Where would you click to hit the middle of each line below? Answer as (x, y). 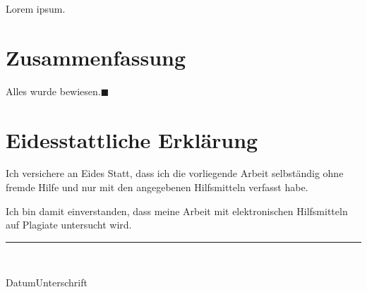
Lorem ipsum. (36, 8)
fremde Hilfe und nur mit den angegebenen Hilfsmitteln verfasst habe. (157, 187)
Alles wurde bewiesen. (53, 91)
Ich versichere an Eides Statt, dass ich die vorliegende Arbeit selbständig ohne (175, 173)
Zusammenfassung (96, 57)
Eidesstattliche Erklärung (132, 139)
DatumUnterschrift (47, 282)
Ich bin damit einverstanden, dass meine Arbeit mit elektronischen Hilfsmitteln (177, 211)
